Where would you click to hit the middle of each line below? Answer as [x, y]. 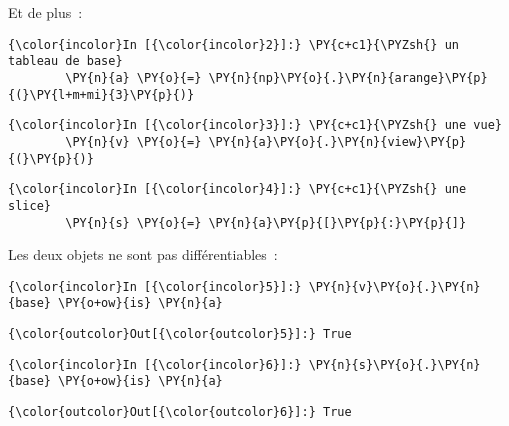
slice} [29, 205]
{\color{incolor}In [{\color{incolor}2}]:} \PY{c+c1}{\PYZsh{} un [234, 44]
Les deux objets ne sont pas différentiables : [143, 254]
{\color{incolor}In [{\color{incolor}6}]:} [155, 364]
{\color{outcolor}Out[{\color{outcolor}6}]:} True [180, 412]
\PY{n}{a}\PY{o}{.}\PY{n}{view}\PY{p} [337, 141]
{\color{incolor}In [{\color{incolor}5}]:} [155, 286]
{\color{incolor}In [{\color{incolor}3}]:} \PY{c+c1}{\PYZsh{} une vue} [255, 125]
